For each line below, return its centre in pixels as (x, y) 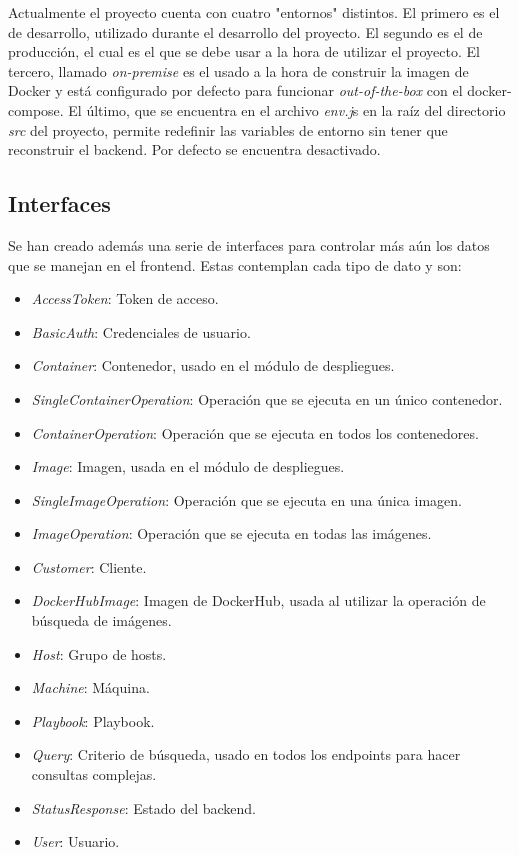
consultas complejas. (94, 774)
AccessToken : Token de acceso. (125, 298)
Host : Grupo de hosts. (99, 653)
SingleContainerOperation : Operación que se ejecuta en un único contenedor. (267, 398)
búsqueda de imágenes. (101, 620)
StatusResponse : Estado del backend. (143, 807)
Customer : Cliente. (89, 566)
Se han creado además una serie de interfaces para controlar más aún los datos (249, 244)
